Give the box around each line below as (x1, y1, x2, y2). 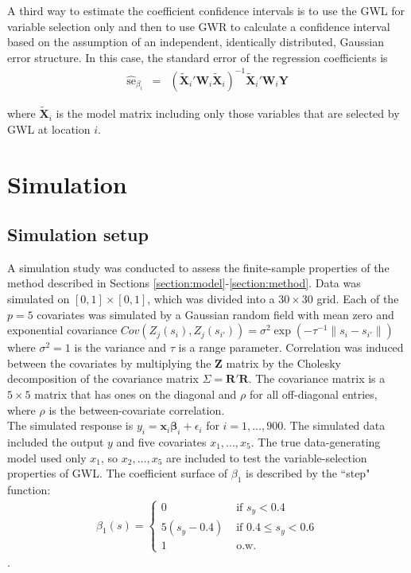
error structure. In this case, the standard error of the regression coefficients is (7, 49, 388, 65)
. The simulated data (283, 417, 386, 434)
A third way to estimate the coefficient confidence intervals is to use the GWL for (7, 2, 405, 18)
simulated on (7, 290, 70, 307)
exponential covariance (7, 322, 118, 338)
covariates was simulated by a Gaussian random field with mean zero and (37, 306, 394, 322)
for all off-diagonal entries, (249, 386, 378, 403)
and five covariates (116, 434, 207, 450)
